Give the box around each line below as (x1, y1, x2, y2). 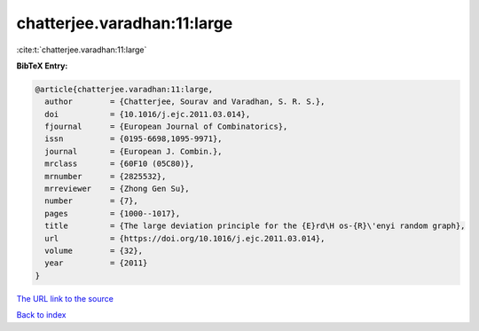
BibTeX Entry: (16, 60, 68, 71)
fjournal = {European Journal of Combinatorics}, (44, 122, 288, 132)
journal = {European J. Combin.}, (44, 146, 223, 156)
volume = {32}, (44, 246, 144, 256)
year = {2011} (44, 258, 148, 268)
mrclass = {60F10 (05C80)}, (44, 159, 195, 169)
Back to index (16, 310, 67, 320)
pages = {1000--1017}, (44, 209, 181, 218)
